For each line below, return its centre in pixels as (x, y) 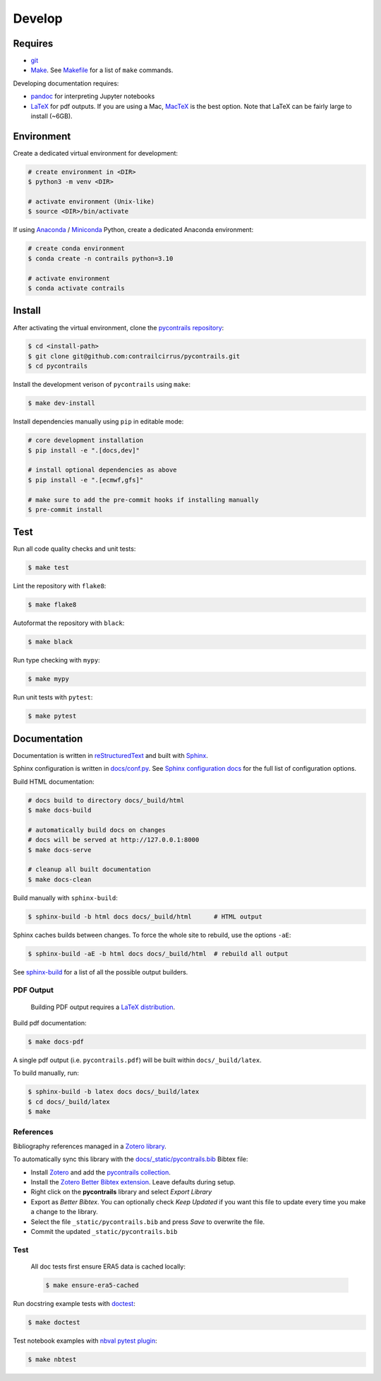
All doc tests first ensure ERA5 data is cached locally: (108, 1266)
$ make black (50, 642)
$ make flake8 (52, 605)
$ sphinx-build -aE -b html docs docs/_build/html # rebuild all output (158, 954)
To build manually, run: (46, 1073)
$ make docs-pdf (56, 1042)
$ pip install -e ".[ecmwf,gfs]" (86, 480)
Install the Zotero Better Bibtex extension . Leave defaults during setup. (133, 1182)
